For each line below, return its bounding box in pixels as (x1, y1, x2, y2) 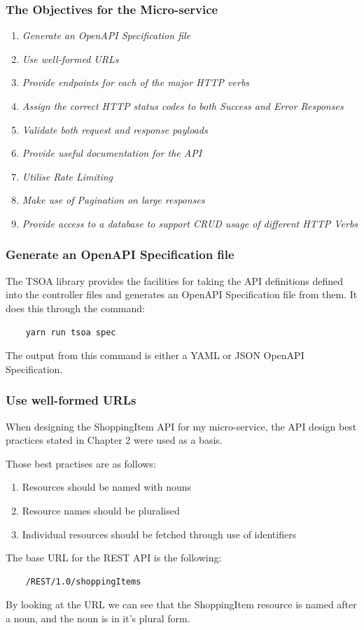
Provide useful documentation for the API (22, 146, 202, 160)
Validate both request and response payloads (22, 122, 208, 136)
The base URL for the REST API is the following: (6, 550, 222, 565)
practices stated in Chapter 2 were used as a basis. (6, 433, 223, 447)
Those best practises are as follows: (6, 456, 156, 470)
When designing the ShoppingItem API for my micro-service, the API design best (6, 419, 357, 433)
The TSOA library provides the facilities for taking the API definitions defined (6, 273, 344, 288)
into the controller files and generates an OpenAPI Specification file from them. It (6, 287, 358, 302)
